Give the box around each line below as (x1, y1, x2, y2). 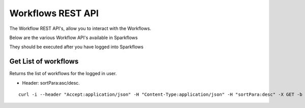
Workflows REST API (9, 8, 99, 19)
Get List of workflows (9, 57, 79, 66)
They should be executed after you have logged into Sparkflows (9, 44, 144, 50)
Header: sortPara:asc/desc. (22, 80, 80, 86)
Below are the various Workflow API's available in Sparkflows (9, 34, 138, 41)
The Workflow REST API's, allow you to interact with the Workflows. (9, 25, 151, 31)
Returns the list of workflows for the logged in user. (9, 70, 117, 77)
